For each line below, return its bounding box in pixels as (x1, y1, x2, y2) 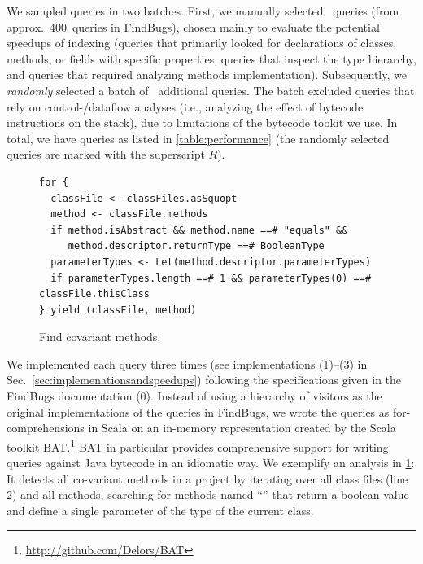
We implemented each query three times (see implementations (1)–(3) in (7, 355, 368, 372)
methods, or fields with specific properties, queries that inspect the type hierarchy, (7, 50, 416, 67)
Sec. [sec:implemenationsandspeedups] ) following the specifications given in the (7, 371, 402, 388)
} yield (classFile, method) (39, 304, 197, 316)
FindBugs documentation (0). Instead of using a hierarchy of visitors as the (7, 387, 382, 404)
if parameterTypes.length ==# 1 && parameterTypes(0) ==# (50, 272, 372, 284)
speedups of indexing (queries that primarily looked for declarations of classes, (7, 34, 397, 51)
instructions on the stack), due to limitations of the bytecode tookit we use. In (7, 114, 398, 131)
